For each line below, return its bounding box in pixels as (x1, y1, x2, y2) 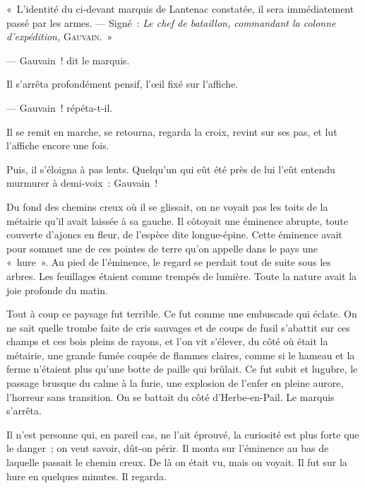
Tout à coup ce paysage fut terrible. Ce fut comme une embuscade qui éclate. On (6, 306, 357, 321)
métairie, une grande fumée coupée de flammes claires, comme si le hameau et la (6, 347, 355, 362)
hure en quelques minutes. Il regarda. (6, 468, 167, 483)
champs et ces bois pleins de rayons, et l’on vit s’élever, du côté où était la (6, 334, 328, 349)
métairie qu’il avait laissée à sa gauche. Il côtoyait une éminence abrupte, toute (6, 213, 349, 228)
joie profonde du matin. (6, 282, 108, 297)
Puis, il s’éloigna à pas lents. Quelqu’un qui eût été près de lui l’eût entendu (6, 161, 335, 176)
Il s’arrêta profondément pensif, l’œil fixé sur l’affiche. (6, 76, 239, 91)
